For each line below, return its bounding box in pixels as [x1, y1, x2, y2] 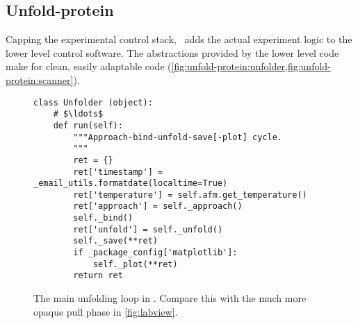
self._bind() [73, 213, 133, 223]
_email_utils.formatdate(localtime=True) [33, 178, 228, 189]
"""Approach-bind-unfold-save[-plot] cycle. [73, 132, 282, 142]
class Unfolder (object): [33, 97, 153, 108]
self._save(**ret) [73, 236, 158, 246]
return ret [73, 271, 123, 281]
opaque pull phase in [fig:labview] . [33, 304, 178, 318]
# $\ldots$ [53, 109, 104, 119]
